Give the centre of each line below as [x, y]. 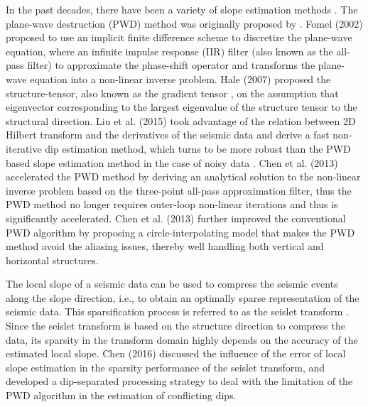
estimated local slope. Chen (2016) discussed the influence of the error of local [176, 353]
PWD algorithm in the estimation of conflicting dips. [121, 395]
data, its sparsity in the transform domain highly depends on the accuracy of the [182, 339]
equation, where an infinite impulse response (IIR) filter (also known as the [169, 51]
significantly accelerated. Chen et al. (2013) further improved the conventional [176, 218]
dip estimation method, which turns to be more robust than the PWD [198, 148]
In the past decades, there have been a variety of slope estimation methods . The [182, 9]
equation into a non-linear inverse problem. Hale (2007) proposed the [180, 78]
